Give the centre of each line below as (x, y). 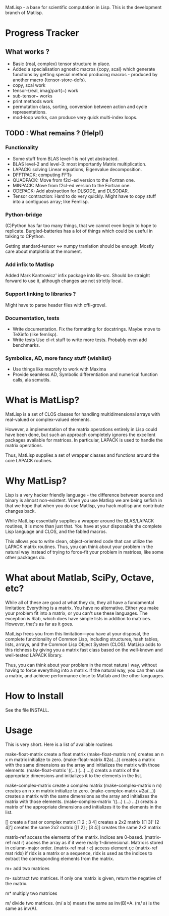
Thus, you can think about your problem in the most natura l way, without (81, 665)
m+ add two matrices (27, 868)
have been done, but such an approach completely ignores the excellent (80, 435)
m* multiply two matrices (31, 893)
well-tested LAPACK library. (34, 655)
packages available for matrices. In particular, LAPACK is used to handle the (84, 440)
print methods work (33, 101)
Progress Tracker (42, 33)
